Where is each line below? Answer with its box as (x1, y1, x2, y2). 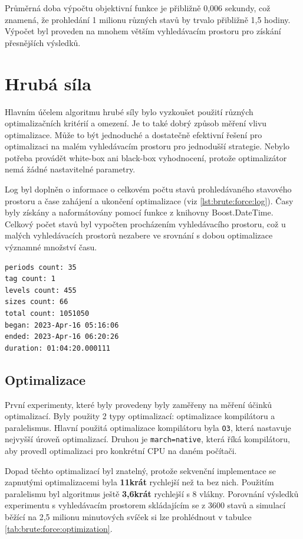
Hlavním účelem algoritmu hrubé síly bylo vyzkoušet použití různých (5, 105, 253, 117)
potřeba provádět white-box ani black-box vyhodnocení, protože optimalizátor (5, 151, 287, 164)
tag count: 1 (5, 275, 55, 283)
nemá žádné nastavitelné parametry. (5, 163, 136, 175)
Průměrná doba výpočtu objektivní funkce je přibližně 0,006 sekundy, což (5, 2, 271, 14)
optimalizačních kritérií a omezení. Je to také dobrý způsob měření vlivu (5, 117, 267, 129)
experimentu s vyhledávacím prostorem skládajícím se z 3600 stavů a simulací (5, 499, 286, 511)
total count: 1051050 (5, 309, 90, 318)
